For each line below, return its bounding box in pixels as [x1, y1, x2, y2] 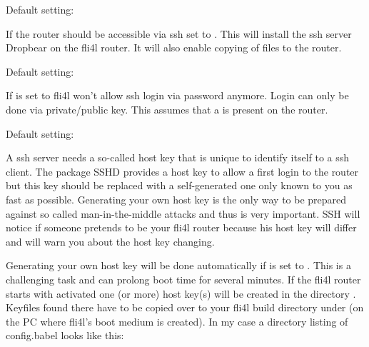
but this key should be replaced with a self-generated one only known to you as [6, 178, 353, 193]
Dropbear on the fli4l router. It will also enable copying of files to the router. [6, 40, 342, 55]
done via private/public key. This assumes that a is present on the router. [6, 101, 328, 116]
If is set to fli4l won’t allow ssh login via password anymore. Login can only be [6, 88, 349, 103]
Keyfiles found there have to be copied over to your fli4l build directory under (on [6, 300, 364, 315]
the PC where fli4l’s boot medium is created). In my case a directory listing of [6, 313, 348, 328]
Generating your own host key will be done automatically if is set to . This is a [6, 258, 351, 273]
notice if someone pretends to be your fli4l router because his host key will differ [6, 220, 357, 235]
